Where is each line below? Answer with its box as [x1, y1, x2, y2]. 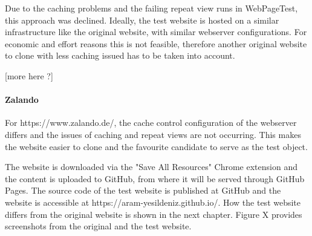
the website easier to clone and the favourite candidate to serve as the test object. [5, 140, 308, 152]
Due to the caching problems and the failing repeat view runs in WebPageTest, [5, 2, 298, 14]
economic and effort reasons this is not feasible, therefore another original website [5, 37, 307, 50]
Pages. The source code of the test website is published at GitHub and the [5, 184, 281, 197]
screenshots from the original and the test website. [5, 220, 192, 232]
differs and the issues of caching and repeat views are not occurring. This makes [5, 128, 301, 140]
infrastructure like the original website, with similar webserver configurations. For [5, 25, 307, 38]
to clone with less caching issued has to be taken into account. [5, 49, 235, 62]
